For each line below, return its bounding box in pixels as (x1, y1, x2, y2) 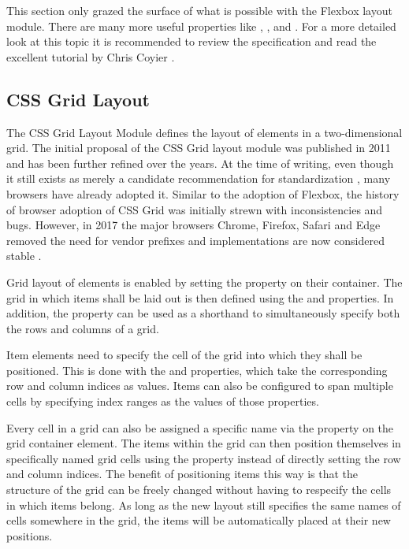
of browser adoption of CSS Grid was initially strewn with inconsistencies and (6, 201, 383, 217)
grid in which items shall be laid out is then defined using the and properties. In (6, 289, 394, 306)
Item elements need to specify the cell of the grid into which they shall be (6, 347, 363, 363)
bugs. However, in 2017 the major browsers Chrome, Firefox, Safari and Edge (6, 217, 381, 233)
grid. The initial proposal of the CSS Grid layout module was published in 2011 (6, 139, 391, 156)
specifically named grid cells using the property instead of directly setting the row (6, 450, 401, 466)
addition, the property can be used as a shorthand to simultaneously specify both (6, 305, 400, 321)
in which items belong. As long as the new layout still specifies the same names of (6, 496, 401, 513)
